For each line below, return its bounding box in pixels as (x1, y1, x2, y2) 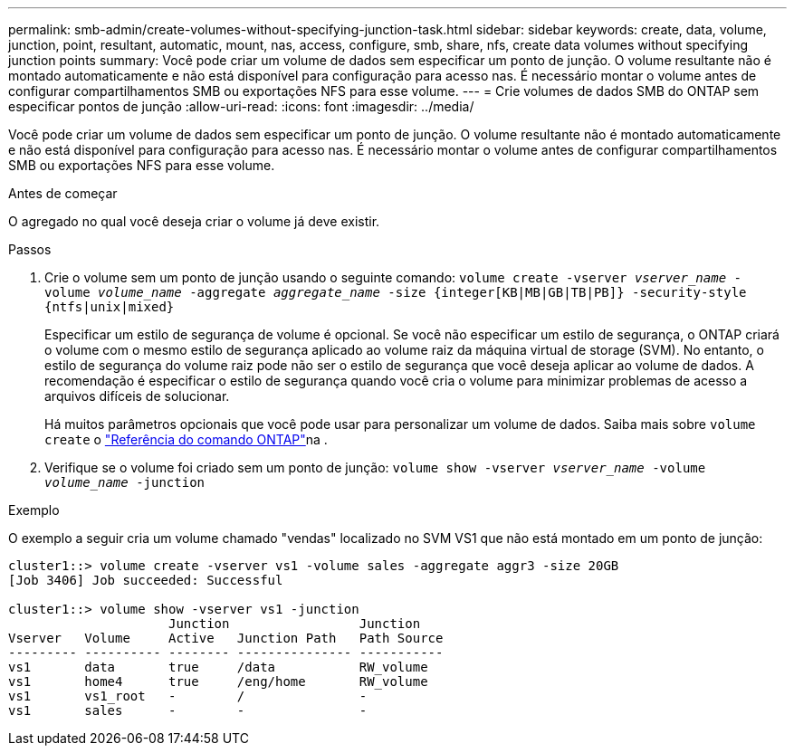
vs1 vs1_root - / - (8, 689, 368, 703)
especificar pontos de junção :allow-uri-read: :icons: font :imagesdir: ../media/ (8, 99, 474, 114)
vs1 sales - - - (8, 703, 368, 718)
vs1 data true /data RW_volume (8, 660, 428, 674)
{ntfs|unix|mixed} (44, 300, 175, 314)
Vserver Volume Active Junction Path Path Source (8, 631, 444, 645)
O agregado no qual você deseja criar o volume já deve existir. (8, 214, 380, 229)
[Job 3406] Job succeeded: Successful (8, 573, 283, 587)
